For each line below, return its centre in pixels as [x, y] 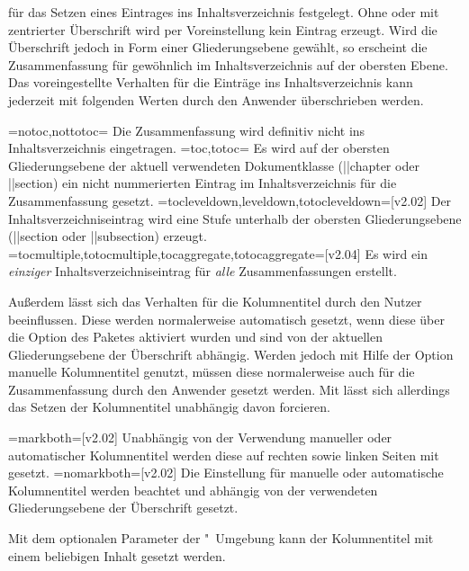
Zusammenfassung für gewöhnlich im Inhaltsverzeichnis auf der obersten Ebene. [228, 64]
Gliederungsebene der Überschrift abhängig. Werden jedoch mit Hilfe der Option [231, 354]
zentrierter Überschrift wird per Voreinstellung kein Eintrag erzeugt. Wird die [223, 29]
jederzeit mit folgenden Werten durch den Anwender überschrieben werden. [216, 99]
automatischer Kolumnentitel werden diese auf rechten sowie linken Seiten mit [224, 455]
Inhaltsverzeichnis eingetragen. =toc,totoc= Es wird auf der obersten [199, 148]
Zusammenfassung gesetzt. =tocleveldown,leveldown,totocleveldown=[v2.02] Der [230, 200]
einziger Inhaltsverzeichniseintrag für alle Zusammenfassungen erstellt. [203, 271]
